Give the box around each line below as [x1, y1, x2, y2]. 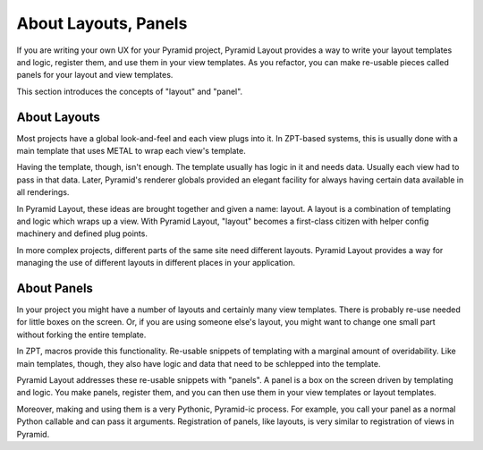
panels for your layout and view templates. [16, 70, 174, 81]
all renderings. [16, 187, 70, 198]
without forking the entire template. [16, 329, 147, 340]
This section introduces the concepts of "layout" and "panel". [16, 86, 243, 97]
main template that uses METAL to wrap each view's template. [16, 146, 246, 157]
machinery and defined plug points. [16, 228, 148, 239]
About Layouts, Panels [16, 13, 188, 33]
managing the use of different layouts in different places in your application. [16, 258, 295, 268]
